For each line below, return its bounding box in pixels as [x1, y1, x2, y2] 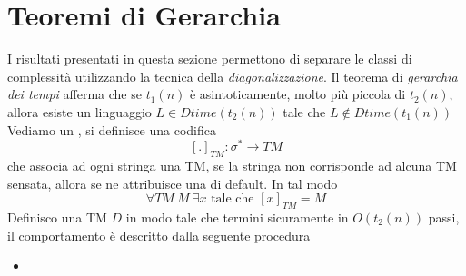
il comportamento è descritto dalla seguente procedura [7, 225, 311, 244]
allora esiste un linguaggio [7, 102, 152, 121]
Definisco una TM [7, 207, 107, 226]
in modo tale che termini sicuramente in [125, 207, 349, 226]
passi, [428, 207, 460, 226]
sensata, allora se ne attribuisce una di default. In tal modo [7, 173, 338, 192]
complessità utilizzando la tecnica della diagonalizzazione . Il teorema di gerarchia [7, 66, 458, 85]
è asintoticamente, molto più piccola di [189, 84, 406, 103]
